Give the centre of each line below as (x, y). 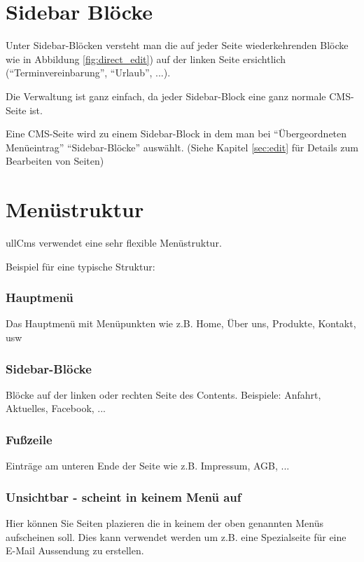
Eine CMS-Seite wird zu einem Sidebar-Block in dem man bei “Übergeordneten (176, 133)
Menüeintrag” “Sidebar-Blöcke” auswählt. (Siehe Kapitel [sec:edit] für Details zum (182, 147)
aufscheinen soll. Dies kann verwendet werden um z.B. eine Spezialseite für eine (176, 536)
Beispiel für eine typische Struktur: (80, 266)
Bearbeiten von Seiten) (55, 161)
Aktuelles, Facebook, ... (56, 408)
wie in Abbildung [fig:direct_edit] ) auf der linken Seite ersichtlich (146, 59)
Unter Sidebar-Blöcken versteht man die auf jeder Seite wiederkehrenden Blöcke (177, 45)
